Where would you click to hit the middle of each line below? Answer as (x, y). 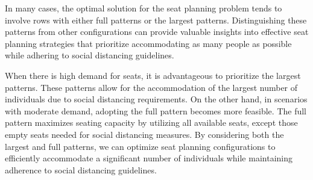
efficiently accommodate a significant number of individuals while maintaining (149, 158)
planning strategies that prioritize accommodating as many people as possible (148, 43)
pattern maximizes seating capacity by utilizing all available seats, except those (151, 123)
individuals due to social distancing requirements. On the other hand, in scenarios (156, 99)
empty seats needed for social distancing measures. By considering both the (144, 134)
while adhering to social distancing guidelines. (90, 55)
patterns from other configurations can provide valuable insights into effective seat (157, 32)
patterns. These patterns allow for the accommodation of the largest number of (151, 87)
